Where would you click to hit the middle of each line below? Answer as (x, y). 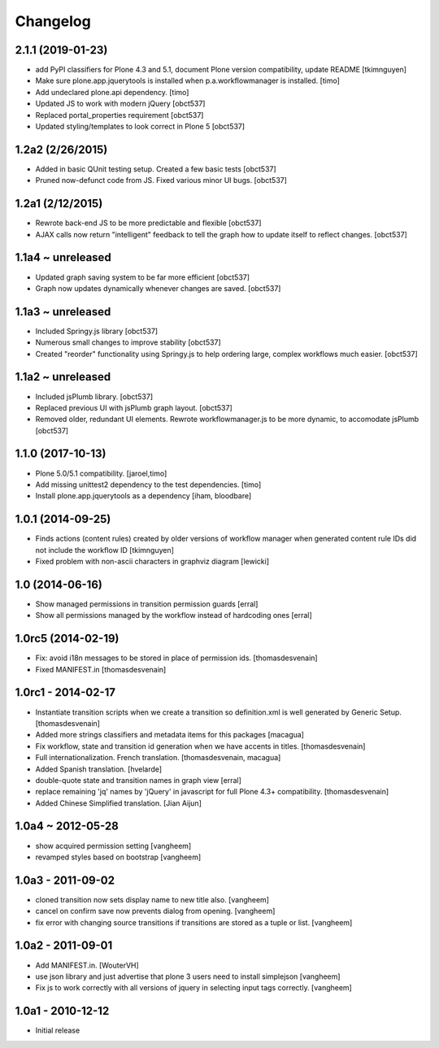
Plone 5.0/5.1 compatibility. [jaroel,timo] (101, 473)
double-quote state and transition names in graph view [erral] (138, 780)
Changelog (53, 21)
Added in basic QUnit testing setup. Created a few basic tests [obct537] (156, 169)
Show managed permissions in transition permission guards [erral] (147, 604)
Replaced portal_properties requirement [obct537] (120, 115)
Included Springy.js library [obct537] (97, 331)
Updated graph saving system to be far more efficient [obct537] (143, 277)
